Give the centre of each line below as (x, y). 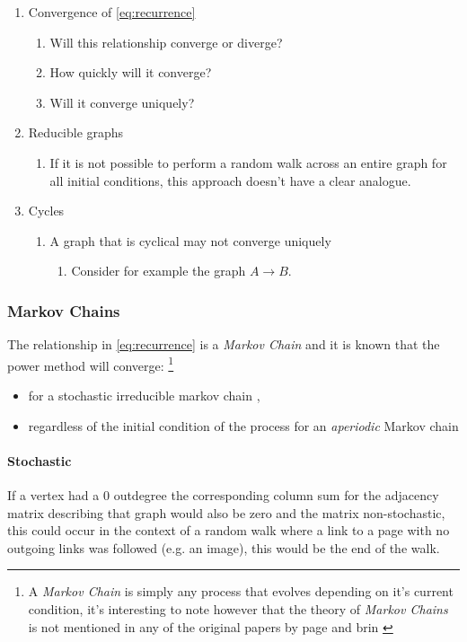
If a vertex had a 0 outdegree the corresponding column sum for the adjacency (223, 494)
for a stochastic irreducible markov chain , (144, 395)
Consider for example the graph (159, 271)
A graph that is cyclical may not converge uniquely (190, 240)
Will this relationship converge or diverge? (166, 42)
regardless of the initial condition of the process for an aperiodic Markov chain (243, 425)
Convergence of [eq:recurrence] (112, 12)
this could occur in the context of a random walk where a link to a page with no (229, 530)
